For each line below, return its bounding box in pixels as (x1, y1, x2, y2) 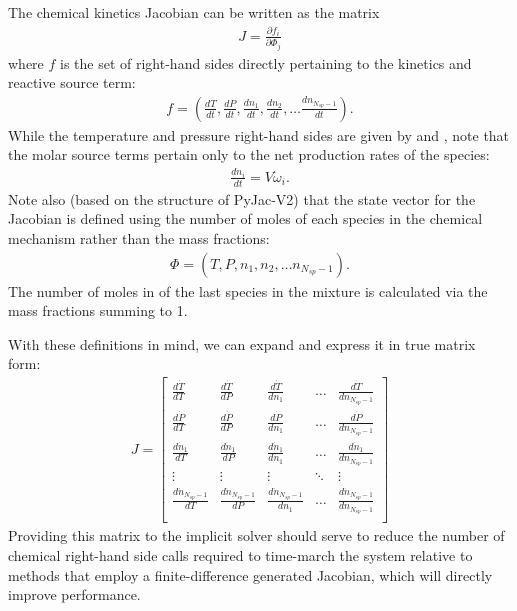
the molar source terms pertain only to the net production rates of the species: (8, 144, 490, 165)
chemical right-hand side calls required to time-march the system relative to (8, 545, 473, 565)
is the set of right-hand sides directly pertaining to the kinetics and (60, 52, 472, 73)
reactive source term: (8, 72, 136, 93)
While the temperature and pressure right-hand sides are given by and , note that (8, 124, 510, 145)
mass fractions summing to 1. (8, 300, 188, 321)
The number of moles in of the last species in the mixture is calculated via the (8, 280, 488, 301)
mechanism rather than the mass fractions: (8, 227, 270, 248)
